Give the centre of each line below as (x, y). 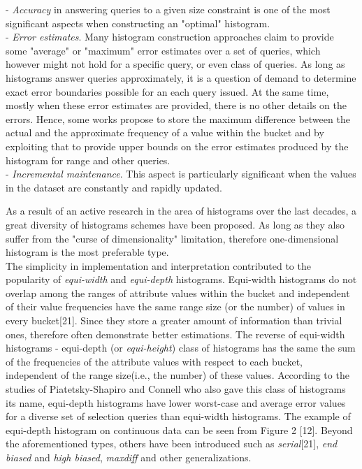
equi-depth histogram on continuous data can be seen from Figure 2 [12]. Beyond (179, 430)
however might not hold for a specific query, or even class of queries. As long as (175, 64)
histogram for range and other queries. (88, 160)
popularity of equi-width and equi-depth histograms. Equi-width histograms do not (181, 279)
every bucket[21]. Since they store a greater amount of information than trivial (174, 320)
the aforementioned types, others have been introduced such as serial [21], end (172, 443)
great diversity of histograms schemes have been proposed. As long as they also (175, 224)
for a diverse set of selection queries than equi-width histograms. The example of (178, 416)
